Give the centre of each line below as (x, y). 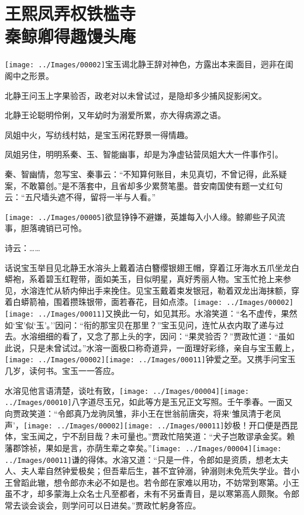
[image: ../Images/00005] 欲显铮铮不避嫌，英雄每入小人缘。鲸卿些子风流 (145, 216)
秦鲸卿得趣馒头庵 (70, 36)
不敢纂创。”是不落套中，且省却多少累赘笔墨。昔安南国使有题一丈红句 (152, 185)
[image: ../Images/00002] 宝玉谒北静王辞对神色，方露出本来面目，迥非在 (145, 64)
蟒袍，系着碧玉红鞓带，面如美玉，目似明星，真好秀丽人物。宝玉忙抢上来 (144, 279)
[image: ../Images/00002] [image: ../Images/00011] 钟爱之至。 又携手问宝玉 (150, 359)
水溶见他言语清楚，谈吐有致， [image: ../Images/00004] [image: (127, 390)
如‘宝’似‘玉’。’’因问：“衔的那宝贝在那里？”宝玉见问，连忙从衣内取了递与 (140, 325)
